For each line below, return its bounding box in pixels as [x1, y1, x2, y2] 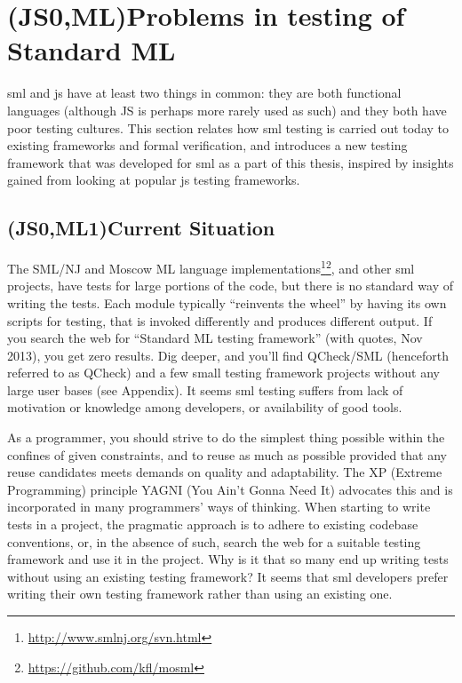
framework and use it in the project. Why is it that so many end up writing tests [7, 550, 449, 568]
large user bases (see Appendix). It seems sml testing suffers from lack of [7, 380, 403, 399]
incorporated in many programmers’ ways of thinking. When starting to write [7, 497, 431, 516]
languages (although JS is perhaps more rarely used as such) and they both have [7, 100, 447, 119]
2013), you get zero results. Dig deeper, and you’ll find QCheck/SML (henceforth [7, 345, 449, 364]
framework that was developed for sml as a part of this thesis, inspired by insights [7, 153, 454, 171]
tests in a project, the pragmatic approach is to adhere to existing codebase [7, 515, 418, 534]
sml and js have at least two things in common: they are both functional [7, 83, 402, 102]
